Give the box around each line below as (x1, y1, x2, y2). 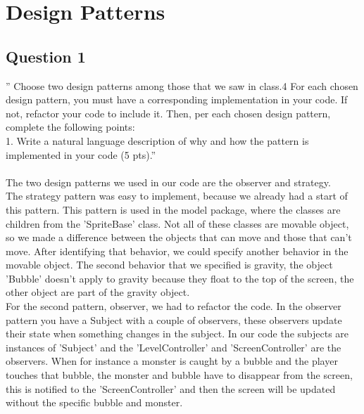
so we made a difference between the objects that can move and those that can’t (6, 230, 352, 245)
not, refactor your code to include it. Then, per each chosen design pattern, (6, 105, 331, 120)
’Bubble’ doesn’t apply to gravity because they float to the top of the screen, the (6, 271, 354, 285)
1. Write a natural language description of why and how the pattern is (6, 133, 309, 148)
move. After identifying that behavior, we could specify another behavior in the (6, 243, 349, 258)
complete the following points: (6, 119, 135, 134)
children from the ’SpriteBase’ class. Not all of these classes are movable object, (6, 216, 349, 231)
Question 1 (6, 45, 86, 67)
